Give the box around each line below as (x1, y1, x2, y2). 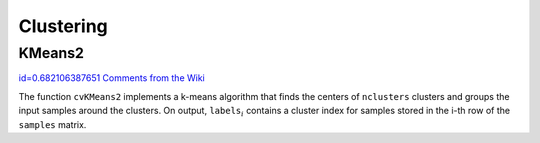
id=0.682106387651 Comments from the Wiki (18, 72, 205, 84)
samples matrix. (18, 118, 87, 130)
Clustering (18, 15, 109, 37)
